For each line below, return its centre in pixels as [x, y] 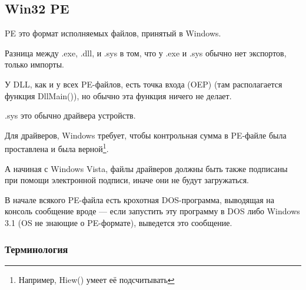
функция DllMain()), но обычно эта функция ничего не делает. [118, 95]
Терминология [36, 249]
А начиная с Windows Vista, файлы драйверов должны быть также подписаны [146, 168]
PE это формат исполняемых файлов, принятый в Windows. [113, 33]
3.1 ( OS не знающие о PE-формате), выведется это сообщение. [119, 222]
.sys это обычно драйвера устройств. [70, 115]
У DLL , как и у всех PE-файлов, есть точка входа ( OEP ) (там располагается [144, 84]
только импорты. [34, 64]
